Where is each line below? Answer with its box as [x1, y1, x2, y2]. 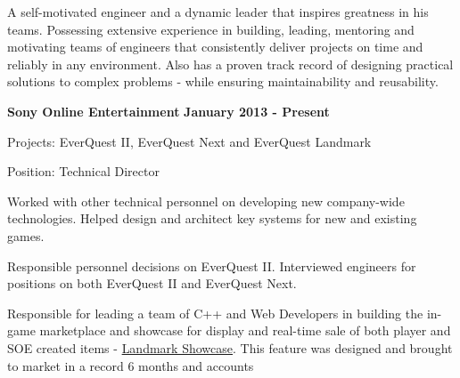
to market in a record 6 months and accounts [7, 356, 254, 374]
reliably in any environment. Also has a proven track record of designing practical [7, 54, 454, 73]
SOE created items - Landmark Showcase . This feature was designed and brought [7, 338, 453, 357]
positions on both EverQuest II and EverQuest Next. [7, 274, 297, 293]
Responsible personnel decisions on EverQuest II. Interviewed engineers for [7, 256, 416, 275]
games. [7, 226, 45, 245]
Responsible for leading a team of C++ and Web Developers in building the [7, 303, 423, 322]
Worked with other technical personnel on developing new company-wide [7, 191, 405, 210]
